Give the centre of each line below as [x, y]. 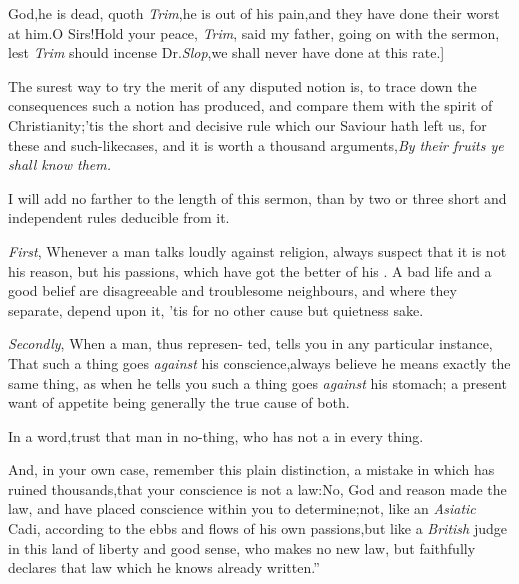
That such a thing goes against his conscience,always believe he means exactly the [259, 362]
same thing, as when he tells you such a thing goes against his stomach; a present [257, 382]
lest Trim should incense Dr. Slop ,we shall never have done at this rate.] [226, 52]
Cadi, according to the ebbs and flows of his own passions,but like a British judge [257, 528]
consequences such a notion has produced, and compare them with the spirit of [250, 105]
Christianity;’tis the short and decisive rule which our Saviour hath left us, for [247, 124]
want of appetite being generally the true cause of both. [179, 402]
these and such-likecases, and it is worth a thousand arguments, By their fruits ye [256, 144]
